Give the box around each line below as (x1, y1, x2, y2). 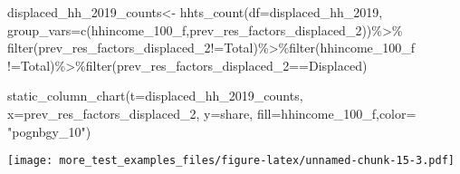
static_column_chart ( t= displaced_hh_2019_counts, (7, 86, 303, 105)
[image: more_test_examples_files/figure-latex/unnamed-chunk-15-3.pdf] (7, 154, 455, 168)
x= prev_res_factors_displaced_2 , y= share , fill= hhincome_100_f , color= (7, 103, 417, 122)
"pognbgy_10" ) (7, 121, 91, 140)
